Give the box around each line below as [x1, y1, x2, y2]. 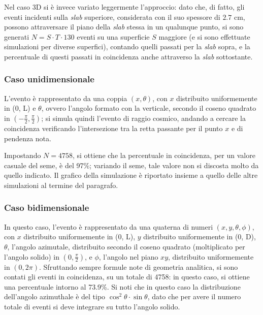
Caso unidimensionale [4, 73, 94, 85]
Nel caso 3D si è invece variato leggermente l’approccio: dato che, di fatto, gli [4, 2, 245, 12]
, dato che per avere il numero [147, 291, 241, 302]
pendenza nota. [4, 133, 51, 143]
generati [4, 31, 29, 42]
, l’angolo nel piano [98, 251, 158, 262]
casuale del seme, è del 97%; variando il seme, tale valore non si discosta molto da [4, 160, 259, 170]
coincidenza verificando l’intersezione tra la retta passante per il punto [4, 122, 223, 133]
